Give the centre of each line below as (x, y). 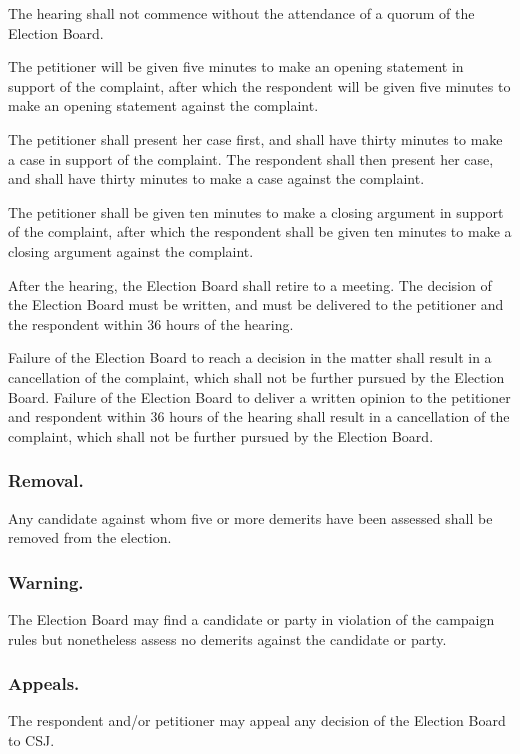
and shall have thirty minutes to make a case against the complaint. (216, 178)
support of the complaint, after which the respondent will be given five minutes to (259, 85)
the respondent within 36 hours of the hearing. (151, 323)
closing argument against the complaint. (131, 250)
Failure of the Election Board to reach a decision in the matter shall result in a (250, 357)
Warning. (46, 581)
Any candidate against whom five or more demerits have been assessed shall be (250, 517)
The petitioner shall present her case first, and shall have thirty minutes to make (255, 138)
